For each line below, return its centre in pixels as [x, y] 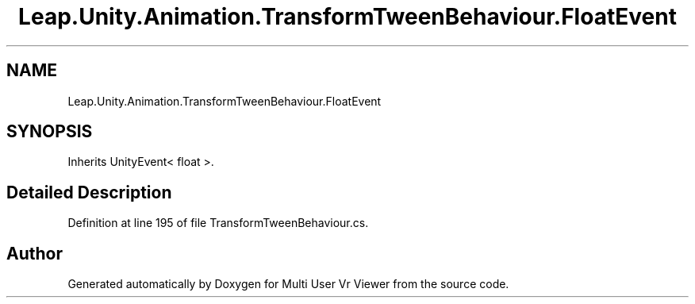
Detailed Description [89, 192]
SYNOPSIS [50, 132]
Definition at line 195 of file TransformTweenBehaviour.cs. [218, 223]
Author [35, 253]
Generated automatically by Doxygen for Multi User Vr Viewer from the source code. [288, 284]
